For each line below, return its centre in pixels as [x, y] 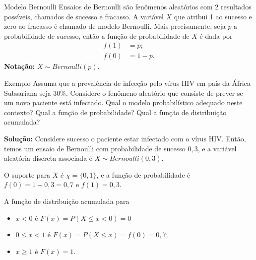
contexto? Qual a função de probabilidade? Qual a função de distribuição [115, 112]
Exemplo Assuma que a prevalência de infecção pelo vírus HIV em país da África [127, 83]
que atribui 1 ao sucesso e [213, 16]
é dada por [216, 35]
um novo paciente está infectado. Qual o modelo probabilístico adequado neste [123, 102]
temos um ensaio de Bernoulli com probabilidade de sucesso [95, 148]
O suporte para [27, 174]
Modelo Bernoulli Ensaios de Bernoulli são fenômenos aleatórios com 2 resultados [128, 6]
